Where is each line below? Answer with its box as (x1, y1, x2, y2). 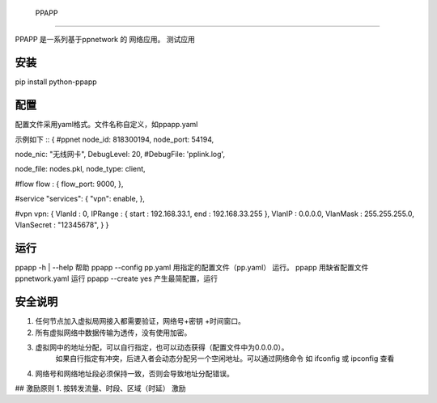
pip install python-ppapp (15, 77, 97, 87)
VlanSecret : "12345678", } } (15, 219, 109, 230)
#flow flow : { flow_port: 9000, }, (15, 179, 124, 189)
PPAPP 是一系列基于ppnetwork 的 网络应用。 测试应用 (15, 35, 196, 45)
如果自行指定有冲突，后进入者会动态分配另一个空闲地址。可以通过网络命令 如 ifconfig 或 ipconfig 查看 (55, 354, 395, 363)
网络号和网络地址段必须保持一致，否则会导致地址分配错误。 (35, 368, 234, 378)
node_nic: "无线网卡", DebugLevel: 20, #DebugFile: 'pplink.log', (15, 149, 226, 159)
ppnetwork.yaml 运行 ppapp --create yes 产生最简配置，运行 (15, 274, 218, 283)
